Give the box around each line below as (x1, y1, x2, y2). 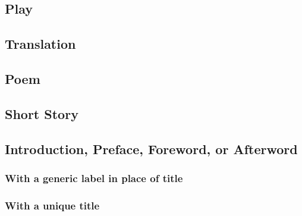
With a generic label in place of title (5, 170, 183, 185)
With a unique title (5, 198, 100, 212)
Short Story (5, 104, 78, 123)
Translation (5, 35, 76, 53)
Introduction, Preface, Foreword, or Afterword (5, 139, 298, 158)
